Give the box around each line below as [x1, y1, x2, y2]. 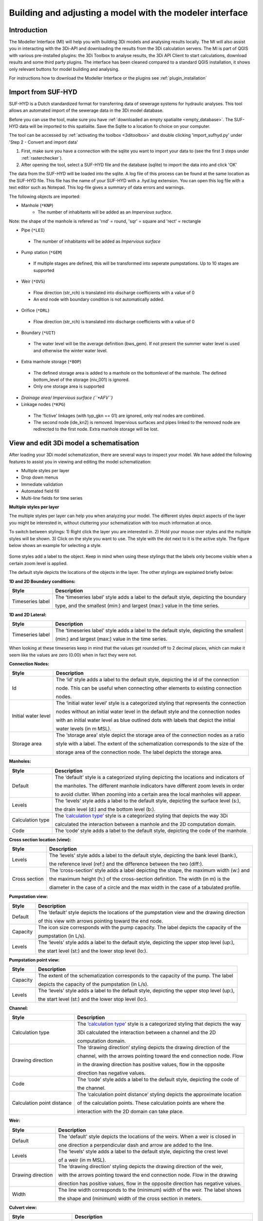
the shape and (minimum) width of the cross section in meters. [58, 1195, 202, 1201]
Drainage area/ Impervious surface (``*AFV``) [21, 395, 113, 400]
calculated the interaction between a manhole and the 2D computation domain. [55, 821, 236, 827]
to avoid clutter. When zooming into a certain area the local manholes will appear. [55, 791, 241, 798]
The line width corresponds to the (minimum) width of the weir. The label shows [58, 1186, 242, 1193]
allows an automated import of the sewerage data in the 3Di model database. [9, 107, 164, 113]
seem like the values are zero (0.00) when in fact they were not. [9, 652, 137, 658]
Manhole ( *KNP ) [21, 203, 54, 208]
